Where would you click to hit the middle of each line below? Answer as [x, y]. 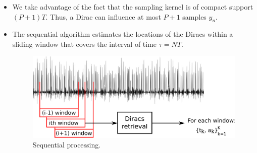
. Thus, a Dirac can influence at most [103, 16]
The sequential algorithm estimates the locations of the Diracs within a [123, 34]
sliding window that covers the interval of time [85, 44]
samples [194, 16]
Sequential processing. [67, 145]
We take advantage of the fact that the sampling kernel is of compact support [133, 7]
